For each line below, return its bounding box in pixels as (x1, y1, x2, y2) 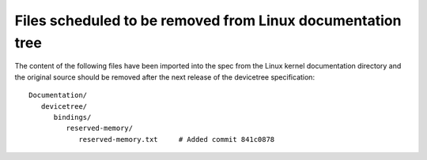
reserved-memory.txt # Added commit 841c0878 (78, 135, 275, 143)
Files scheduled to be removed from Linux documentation (14, 12, 402, 29)
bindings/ (53, 113, 92, 121)
